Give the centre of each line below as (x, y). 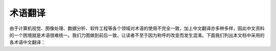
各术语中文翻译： (27, 42)
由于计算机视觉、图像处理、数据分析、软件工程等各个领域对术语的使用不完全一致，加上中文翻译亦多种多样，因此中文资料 (137, 28)
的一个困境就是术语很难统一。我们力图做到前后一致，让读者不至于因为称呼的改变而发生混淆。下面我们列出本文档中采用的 (137, 35)
